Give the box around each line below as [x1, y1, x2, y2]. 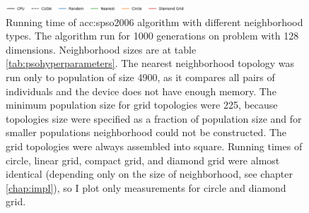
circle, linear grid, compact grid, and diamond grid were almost [6, 152, 280, 167]
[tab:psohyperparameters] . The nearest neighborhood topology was [6, 56, 295, 71]
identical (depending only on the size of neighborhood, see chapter [6, 166, 293, 181]
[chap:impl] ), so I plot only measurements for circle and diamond [6, 180, 286, 195]
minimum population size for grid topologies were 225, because [6, 97, 278, 112]
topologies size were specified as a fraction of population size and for [6, 111, 302, 126]
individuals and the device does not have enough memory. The [6, 83, 276, 98]
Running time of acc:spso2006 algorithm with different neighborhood [6, 14, 303, 29]
